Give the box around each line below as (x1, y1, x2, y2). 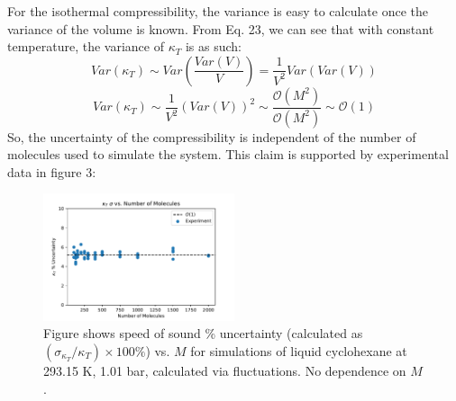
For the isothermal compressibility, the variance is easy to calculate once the (7, 2, 428, 20)
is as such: (185, 37, 242, 56)
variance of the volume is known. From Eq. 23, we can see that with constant (7, 19, 434, 38)
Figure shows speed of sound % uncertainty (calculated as (43, 324, 363, 343)
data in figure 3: (7, 162, 96, 181)
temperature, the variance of (7, 37, 164, 56)
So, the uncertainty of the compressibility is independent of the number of (7, 127, 416, 146)
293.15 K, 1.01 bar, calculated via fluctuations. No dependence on (43, 361, 406, 379)
